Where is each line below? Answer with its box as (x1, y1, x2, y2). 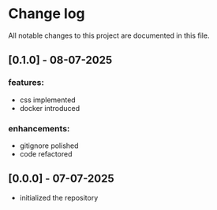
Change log (8, 5, 85, 23)
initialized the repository (19, 193, 99, 202)
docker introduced (19, 103, 80, 112)
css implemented (19, 95, 77, 105)
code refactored (19, 149, 73, 158)
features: (8, 77, 45, 88)
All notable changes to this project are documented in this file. (8, 31, 210, 40)
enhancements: (8, 123, 70, 134)
